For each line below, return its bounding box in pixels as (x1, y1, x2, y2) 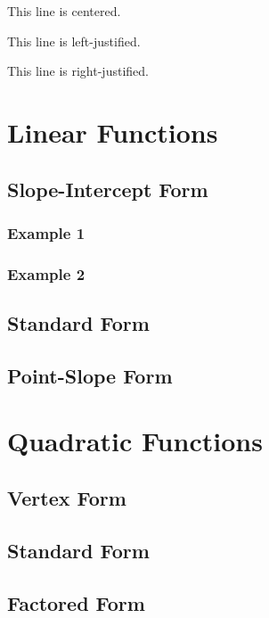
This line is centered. (7, 2, 121, 20)
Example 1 (7, 221, 86, 243)
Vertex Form (7, 483, 126, 511)
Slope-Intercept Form (7, 175, 208, 202)
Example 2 (7, 262, 86, 284)
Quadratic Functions (7, 423, 263, 459)
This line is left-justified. (7, 31, 141, 50)
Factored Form (7, 589, 145, 616)
